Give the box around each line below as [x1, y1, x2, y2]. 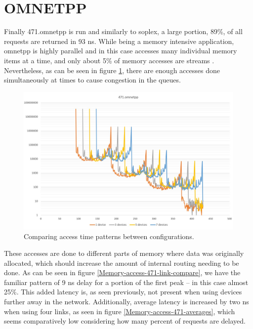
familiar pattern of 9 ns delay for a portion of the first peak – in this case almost [4, 277, 249, 287]
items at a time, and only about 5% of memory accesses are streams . [4, 55, 214, 65]
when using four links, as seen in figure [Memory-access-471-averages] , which [4, 306, 235, 316]
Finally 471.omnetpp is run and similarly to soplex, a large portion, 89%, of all [4, 26, 243, 37]
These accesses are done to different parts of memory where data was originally [4, 247, 244, 258]
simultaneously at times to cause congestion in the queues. [4, 75, 181, 85]
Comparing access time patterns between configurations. [24, 231, 194, 242]
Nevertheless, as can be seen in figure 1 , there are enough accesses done [4, 65, 220, 75]
